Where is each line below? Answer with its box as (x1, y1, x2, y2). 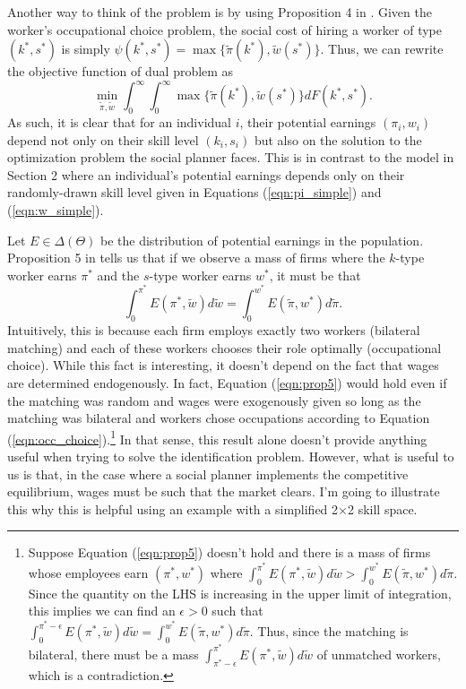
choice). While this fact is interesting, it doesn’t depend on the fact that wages (7, 356, 439, 375)
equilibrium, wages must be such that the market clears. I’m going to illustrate (7, 482, 440, 501)
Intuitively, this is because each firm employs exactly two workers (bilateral (7, 321, 420, 340)
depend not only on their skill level (7, 130, 199, 149)
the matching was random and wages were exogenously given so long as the (7, 391, 421, 409)
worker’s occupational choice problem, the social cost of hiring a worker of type (7, 20, 442, 39)
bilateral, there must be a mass (28, 644, 199, 663)
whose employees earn (28, 564, 149, 582)
